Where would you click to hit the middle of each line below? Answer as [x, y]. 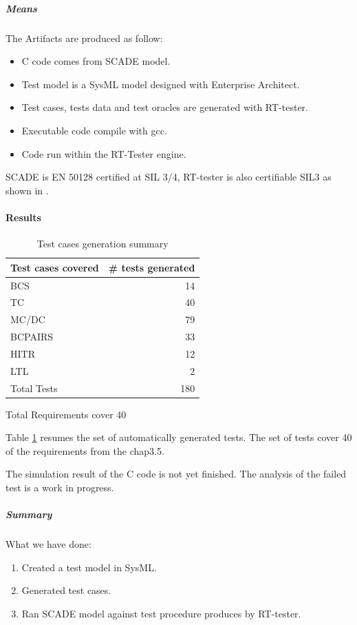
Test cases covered [55, 267]
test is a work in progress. [60, 488]
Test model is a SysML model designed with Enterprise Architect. [161, 84]
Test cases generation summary [102, 244]
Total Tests [34, 388]
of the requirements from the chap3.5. [85, 450]
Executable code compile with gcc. [94, 130]
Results [23, 217]
